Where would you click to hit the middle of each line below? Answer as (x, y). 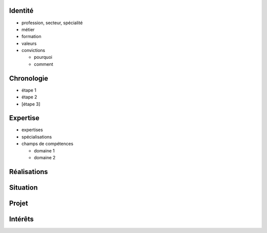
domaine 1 (44, 150)
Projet (19, 203)
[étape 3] (31, 104)
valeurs (29, 43)
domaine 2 (45, 158)
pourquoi (43, 57)
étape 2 (29, 97)
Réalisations (28, 171)
